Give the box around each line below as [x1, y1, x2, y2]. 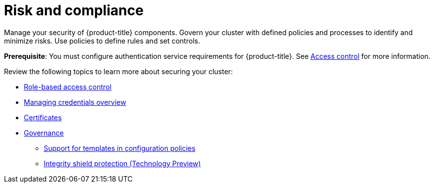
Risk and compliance [4, 2, 144, 19]
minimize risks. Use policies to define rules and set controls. [4, 36, 200, 45]
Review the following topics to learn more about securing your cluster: [4, 67, 233, 76]
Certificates [24, 113, 62, 122]
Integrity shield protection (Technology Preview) [44, 159, 201, 168]
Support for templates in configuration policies [44, 143, 195, 152]
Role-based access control [24, 82, 112, 91]
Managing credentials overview [24, 97, 126, 106]
